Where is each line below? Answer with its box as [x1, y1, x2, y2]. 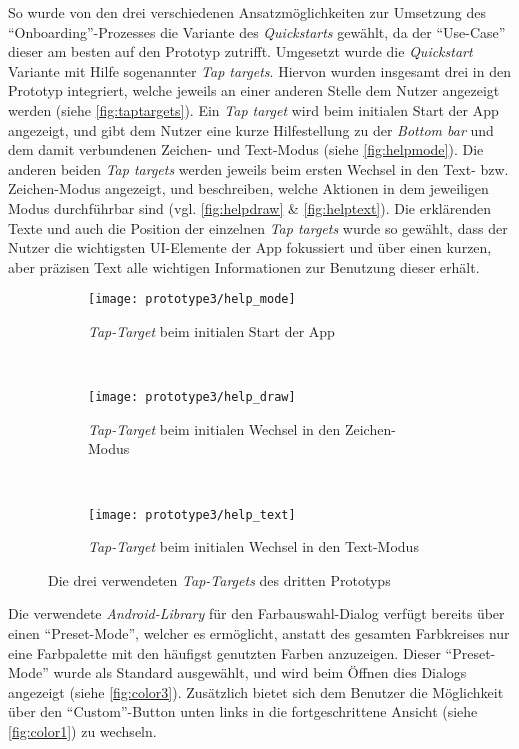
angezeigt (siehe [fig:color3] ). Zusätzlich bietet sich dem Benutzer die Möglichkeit [8, 681, 504, 702]
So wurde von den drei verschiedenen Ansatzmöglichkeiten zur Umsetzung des [8, 2, 486, 22]
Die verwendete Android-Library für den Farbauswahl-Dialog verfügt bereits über [8, 603, 505, 624]
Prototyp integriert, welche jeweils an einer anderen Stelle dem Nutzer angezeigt [8, 80, 500, 101]
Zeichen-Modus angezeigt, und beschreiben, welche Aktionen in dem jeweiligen [8, 178, 489, 199]
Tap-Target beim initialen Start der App [88, 320, 335, 341]
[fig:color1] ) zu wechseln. [8, 721, 157, 741]
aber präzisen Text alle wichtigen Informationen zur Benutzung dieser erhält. [8, 256, 480, 277]
